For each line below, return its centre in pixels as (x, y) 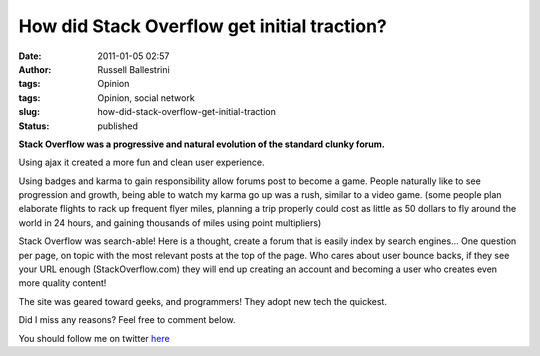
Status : (34, 126)
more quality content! (62, 283)
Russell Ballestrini (133, 69)
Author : (35, 69)
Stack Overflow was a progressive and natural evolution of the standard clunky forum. (201, 144)
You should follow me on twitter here (94, 338)
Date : (30, 56)
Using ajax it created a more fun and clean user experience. (141, 162)
